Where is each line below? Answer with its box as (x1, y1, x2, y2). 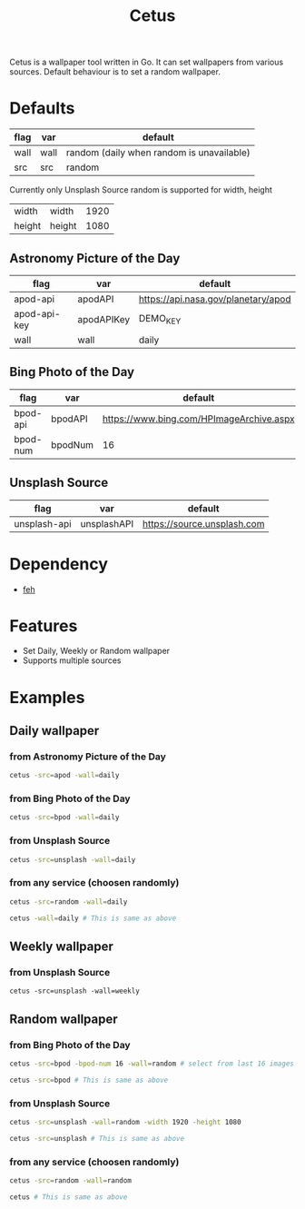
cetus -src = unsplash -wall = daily (9, 855, 136, 864)
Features (9, 615, 78, 636)
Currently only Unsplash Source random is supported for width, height (9, 184, 272, 195)
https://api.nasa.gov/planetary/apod (138, 292, 291, 305)
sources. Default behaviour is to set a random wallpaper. (9, 66, 221, 77)
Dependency (9, 553, 109, 574)
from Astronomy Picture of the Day (9, 750, 166, 763)
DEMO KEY (138, 312, 182, 327)
